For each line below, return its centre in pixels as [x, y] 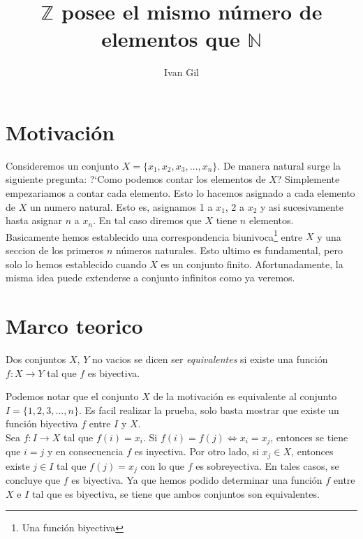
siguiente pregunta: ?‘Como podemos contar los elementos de [136, 179]
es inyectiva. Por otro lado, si [197, 451]
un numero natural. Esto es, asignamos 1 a [121, 206]
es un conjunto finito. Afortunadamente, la [252, 264]
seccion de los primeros [55, 250]
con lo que [163, 465]
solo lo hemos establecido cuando [76, 264]
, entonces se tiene [309, 437]
